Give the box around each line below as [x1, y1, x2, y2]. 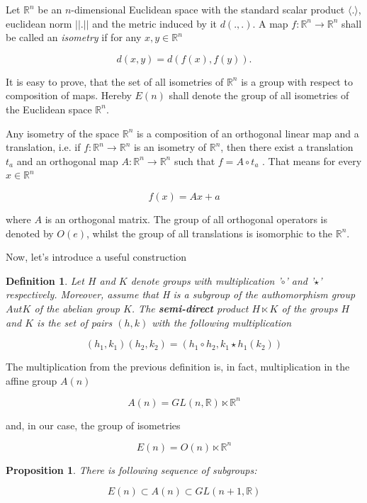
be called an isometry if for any [6, 30, 142, 45]
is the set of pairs [37, 315, 113, 329]
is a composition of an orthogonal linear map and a [136, 125, 359, 140]
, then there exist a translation [220, 140, 354, 154]
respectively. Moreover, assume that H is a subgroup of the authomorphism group [6, 287, 356, 302]
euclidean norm [6, 16, 72, 30]
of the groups [281, 300, 338, 315]
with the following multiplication [152, 315, 292, 329]
